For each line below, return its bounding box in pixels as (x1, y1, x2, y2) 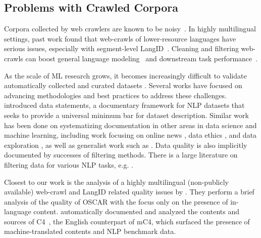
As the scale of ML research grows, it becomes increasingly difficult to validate (4, 70, 247, 81)
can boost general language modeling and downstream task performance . (25, 53, 258, 63)
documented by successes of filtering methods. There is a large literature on (4, 149, 238, 160)
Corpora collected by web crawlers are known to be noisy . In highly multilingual (4, 23, 256, 34)
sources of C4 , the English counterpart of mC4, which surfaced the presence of (4, 216, 250, 226)
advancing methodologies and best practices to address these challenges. (4, 90, 227, 100)
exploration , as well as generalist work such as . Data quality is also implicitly (4, 139, 247, 150)
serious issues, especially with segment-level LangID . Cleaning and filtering (4, 43, 239, 54)
